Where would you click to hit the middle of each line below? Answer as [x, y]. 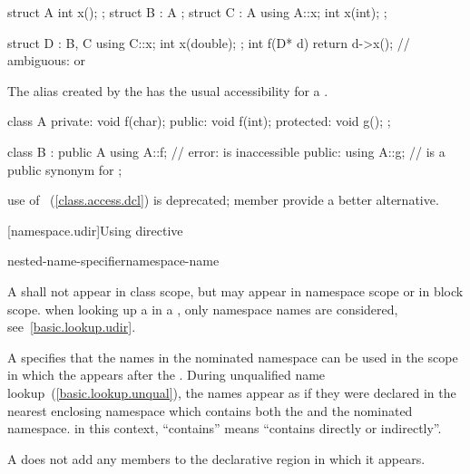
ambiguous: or [47, 60]
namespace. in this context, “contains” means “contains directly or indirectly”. [225, 428]
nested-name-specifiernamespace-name [113, 261]
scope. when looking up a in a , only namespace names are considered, [203, 309]
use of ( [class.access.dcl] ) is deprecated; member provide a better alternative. [223, 200]
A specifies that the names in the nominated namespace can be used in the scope [233, 357]
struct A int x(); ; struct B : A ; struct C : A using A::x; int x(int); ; [197, 12]
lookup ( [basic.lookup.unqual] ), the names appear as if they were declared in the [232, 392]
